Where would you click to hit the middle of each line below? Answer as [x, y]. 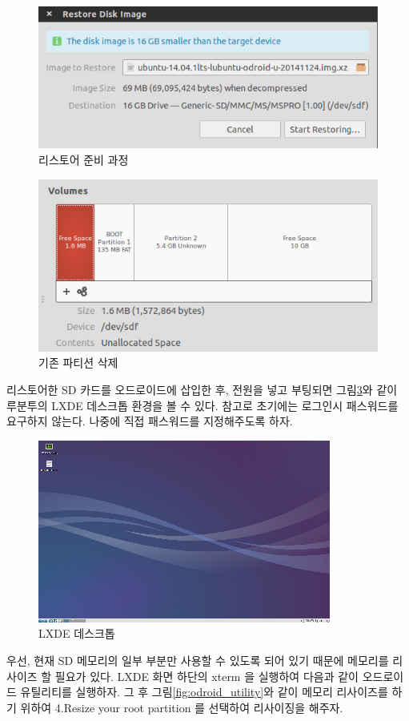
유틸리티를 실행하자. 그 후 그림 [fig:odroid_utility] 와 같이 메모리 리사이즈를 [204, 692]
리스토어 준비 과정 [84, 159]
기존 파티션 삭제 [78, 363]
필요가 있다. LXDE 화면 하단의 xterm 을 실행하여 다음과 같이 [207, 676]
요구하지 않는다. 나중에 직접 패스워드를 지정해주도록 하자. [150, 421]
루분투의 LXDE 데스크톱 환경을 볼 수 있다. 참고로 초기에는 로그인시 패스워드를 [202, 405]
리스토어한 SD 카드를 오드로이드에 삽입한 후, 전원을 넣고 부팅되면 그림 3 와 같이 [202, 389]
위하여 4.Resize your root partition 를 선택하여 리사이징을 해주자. [182, 707]
